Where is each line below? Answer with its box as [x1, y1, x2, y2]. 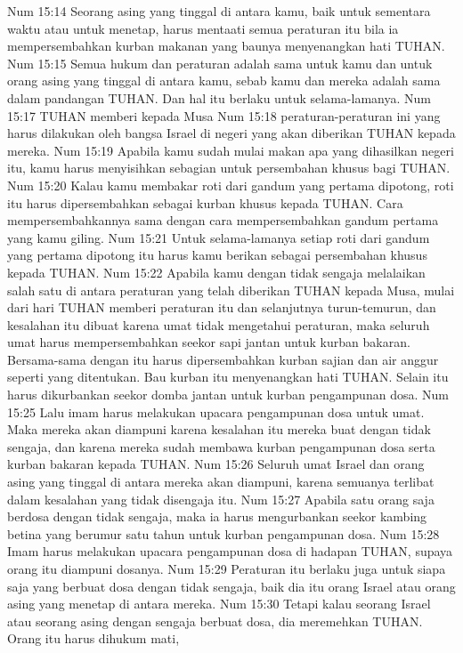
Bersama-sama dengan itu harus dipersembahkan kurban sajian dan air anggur [7, 350, 439, 368]
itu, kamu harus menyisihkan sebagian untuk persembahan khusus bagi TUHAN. [7, 158, 451, 177]
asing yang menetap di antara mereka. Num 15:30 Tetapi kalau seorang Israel [7, 594, 431, 613]
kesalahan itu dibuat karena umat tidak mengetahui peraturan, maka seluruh [7, 315, 430, 334]
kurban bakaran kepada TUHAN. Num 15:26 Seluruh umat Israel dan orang [7, 455, 425, 473]
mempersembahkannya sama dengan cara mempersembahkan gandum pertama [7, 211, 439, 230]
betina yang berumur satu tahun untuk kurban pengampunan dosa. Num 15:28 [7, 524, 440, 543]
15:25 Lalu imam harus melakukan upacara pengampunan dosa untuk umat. [7, 402, 425, 421]
